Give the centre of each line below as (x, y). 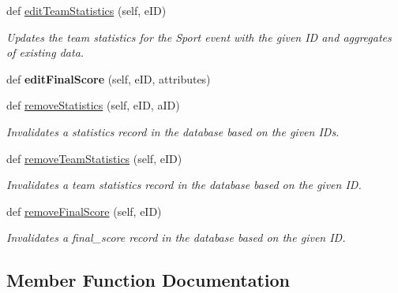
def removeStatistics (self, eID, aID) (93, 105)
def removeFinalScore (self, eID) (84, 211)
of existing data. (45, 52)
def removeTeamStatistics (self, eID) (94, 158)
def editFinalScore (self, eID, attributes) (109, 78)
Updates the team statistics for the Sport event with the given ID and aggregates (199, 37)
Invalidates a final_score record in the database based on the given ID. (176, 237)
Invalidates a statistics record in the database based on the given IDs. (173, 131)
